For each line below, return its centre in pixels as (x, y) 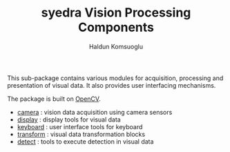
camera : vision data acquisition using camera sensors (95, 112)
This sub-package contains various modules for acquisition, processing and (115, 78)
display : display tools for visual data (69, 120)
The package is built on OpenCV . (54, 99)
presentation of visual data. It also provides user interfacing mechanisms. (112, 85)
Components (116, 27)
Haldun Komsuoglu (116, 46)
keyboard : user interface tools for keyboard (80, 126)
